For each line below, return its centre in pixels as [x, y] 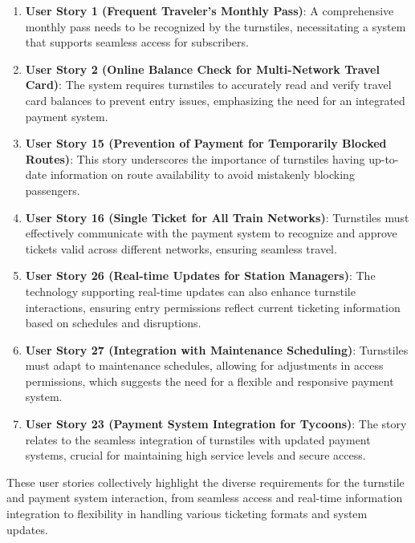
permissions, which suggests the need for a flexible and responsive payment [210, 381]
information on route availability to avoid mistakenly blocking [202, 174]
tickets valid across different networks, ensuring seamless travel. [181, 248]
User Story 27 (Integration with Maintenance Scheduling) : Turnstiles [217, 349]
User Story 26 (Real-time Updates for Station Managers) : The [200, 276]
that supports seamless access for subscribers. [137, 42]
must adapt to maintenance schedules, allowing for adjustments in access [204, 365]
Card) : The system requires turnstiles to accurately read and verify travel [208, 85]
